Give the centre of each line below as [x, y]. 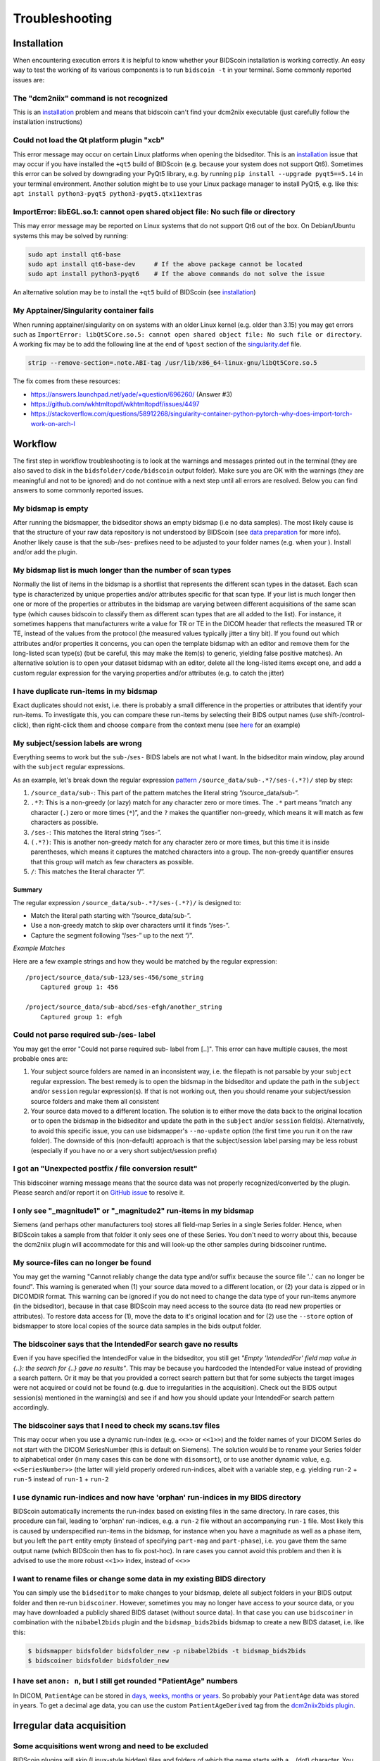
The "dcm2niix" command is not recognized [90, 98]
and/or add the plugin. [45, 552]
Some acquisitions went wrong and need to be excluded [111, 1746]
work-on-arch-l [53, 423]
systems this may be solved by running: [70, 235]
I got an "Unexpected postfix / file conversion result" [105, 1169]
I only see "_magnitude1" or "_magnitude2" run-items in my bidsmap [134, 1210]
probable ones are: [40, 1059]
